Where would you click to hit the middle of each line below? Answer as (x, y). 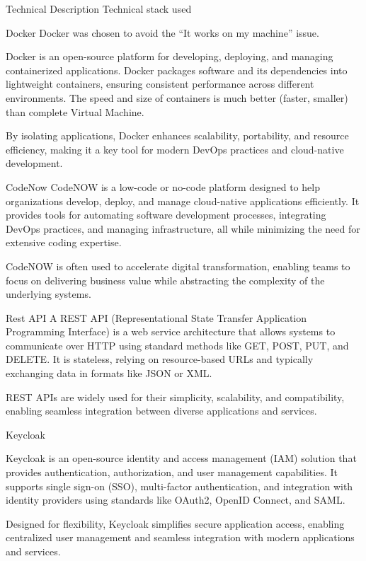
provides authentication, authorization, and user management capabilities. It (172, 472)
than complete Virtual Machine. (75, 111)
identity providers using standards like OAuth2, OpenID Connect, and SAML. (176, 500)
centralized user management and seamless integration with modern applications (180, 537)
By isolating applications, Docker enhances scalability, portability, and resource (177, 135)
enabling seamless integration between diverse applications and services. (161, 411)
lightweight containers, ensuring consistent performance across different (160, 84)
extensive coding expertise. (64, 242)
